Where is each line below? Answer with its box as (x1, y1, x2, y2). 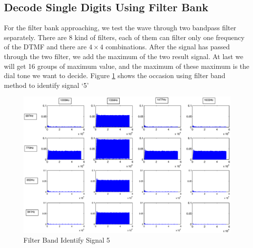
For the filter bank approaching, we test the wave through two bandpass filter (4, 22, 236, 33)
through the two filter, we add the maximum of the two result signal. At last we (4, 51, 243, 61)
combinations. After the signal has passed (105, 41, 230, 52)
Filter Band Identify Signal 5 (23, 235, 110, 245)
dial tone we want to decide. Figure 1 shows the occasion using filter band (4, 70, 226, 81)
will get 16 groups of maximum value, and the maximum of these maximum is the (4, 61, 250, 71)
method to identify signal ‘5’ (4, 80, 89, 90)
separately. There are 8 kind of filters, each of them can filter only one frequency (4, 32, 245, 42)
